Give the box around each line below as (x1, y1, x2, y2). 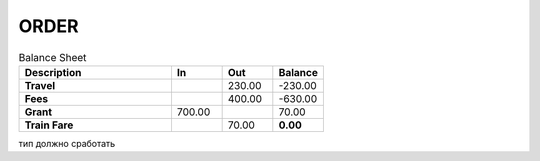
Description (24, 65, 82, 79)
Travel (24, 78, 55, 92)
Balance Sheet (18, 50, 87, 64)
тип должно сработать (18, 137, 116, 149)
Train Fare (24, 118, 74, 132)
